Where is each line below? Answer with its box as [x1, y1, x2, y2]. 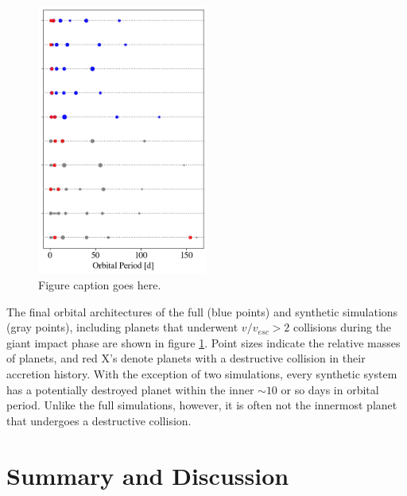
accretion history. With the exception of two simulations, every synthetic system [6, 365, 397, 382]
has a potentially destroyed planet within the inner [6, 381, 254, 397]
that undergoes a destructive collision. [6, 412, 192, 428]
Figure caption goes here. [38, 277, 161, 293]
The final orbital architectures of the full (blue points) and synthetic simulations [6, 303, 398, 320]
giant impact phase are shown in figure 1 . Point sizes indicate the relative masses [6, 334, 401, 351]
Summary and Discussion [6, 459, 289, 491]
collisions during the [293, 319, 392, 335]
